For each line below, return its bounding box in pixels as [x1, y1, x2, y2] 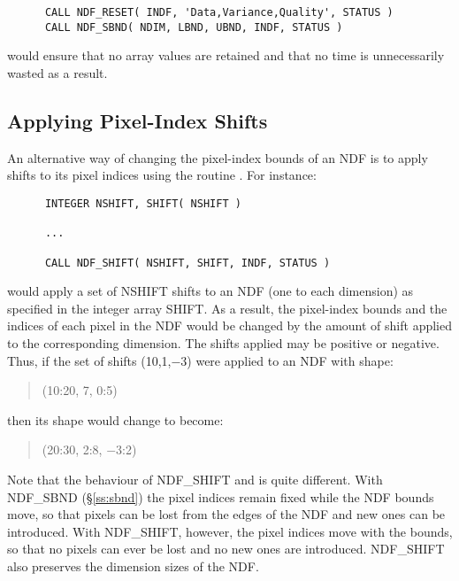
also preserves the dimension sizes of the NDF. [7, 556, 259, 575]
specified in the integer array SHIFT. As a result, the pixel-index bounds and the [7, 298, 448, 317]
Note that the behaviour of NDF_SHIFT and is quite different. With [7, 469, 383, 488]
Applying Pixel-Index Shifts [7, 106, 268, 134]
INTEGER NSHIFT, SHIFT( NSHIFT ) [44, 197, 241, 210]
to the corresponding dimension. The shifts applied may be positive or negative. [7, 333, 440, 352]
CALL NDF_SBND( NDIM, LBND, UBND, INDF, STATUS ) [44, 20, 343, 34]
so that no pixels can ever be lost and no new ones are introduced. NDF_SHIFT [7, 539, 445, 558]
